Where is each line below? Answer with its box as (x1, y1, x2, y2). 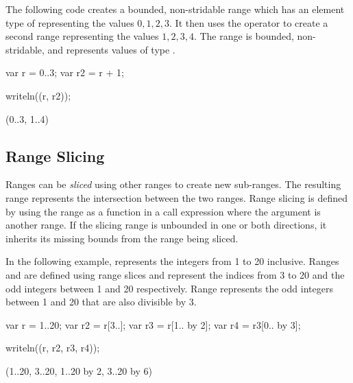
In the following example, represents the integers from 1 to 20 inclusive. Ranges (5, 254, 339, 268)
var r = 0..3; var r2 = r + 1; (5, 65, 124, 80)
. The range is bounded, (193, 29, 294, 43)
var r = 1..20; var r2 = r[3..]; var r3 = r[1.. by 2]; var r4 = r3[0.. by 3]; (5, 317, 301, 332)
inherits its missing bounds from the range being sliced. (5, 231, 239, 245)
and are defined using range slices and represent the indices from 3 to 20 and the (5, 267, 345, 281)
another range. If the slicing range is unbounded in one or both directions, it (5, 218, 327, 232)
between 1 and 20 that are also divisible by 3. (5, 294, 197, 309)
